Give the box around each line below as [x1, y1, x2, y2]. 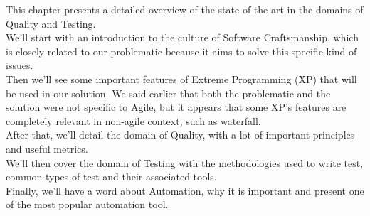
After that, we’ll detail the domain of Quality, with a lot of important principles [6, 127, 355, 142]
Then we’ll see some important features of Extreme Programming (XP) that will [6, 71, 357, 86]
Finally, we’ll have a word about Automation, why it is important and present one [6, 183, 364, 198]
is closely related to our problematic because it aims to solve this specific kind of [6, 43, 357, 58]
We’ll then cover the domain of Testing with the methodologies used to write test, [6, 155, 364, 170]
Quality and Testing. [6, 16, 96, 31]
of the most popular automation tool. [6, 197, 169, 212]
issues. [6, 58, 33, 72]
